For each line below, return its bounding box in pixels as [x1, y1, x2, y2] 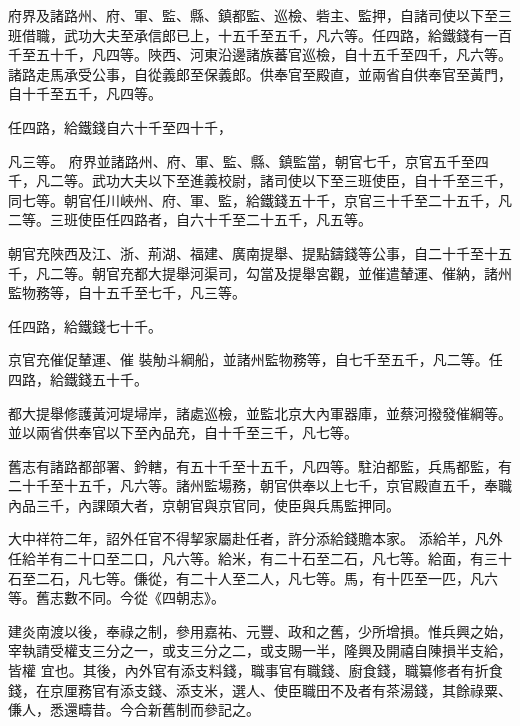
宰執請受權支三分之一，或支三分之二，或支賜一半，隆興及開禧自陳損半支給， [8, 640, 512, 661]
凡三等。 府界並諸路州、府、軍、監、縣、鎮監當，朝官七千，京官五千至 [8, 150, 475, 171]
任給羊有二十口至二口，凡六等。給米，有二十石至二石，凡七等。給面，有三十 [8, 548, 512, 569]
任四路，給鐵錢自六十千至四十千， [8, 116, 232, 137]
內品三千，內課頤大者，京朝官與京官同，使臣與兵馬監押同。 [8, 494, 400, 515]
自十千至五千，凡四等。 [8, 83, 162, 104]
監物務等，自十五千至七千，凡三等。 [8, 282, 246, 303]
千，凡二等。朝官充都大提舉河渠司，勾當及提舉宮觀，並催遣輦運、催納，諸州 [8, 262, 512, 283]
